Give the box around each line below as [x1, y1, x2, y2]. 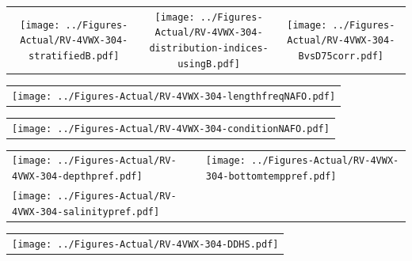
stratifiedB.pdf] [28, 50, 120, 62]
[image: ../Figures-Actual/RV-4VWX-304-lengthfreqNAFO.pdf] [12, 90, 336, 102]
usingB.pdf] [177, 58, 240, 70]
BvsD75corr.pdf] [298, 50, 383, 62]
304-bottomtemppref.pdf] [205, 171, 337, 183]
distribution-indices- [149, 43, 269, 55]
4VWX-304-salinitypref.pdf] [12, 206, 160, 217]
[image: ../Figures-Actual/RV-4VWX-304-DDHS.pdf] [12, 238, 279, 250]
